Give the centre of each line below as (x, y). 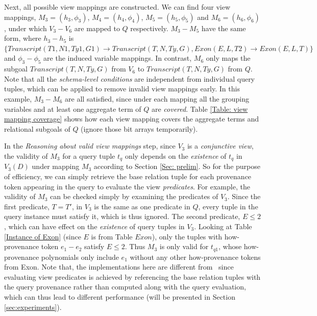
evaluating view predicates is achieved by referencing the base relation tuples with (132, 276)
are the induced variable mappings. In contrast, (118, 58)
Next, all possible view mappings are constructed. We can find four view (117, 7)
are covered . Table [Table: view (200, 108)
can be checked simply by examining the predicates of (134, 196)
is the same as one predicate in (142, 206)
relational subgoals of (37, 128)
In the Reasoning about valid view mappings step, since (90, 146)
